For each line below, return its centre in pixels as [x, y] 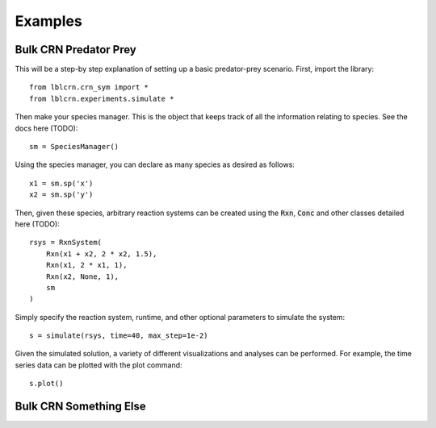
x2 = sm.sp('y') [61, 195]
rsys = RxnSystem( [66, 243]
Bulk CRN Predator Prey [76, 50]
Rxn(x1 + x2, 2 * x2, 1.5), [101, 253]
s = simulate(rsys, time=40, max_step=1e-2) [119, 336]
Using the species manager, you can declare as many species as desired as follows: [155, 164]
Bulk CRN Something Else [80, 407]
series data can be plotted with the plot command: [99, 365]
